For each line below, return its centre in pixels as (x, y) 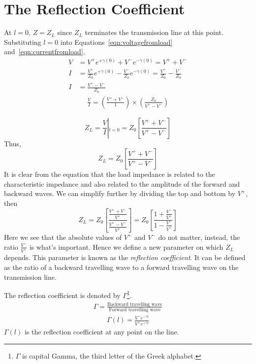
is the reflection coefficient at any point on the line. (102, 332)
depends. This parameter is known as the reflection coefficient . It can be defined (125, 257)
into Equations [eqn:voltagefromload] (116, 42)
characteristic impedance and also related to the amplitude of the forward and (122, 183)
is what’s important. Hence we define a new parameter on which (126, 247)
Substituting (23, 42)
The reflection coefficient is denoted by (62, 295)
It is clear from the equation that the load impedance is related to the (110, 174)
